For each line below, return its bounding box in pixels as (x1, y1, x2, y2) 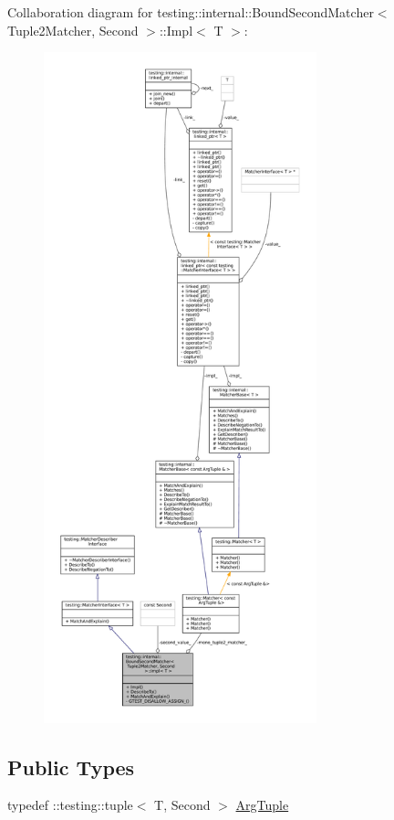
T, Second (154, 795, 211, 815)
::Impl (159, 20, 193, 39)
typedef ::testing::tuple (7, 795, 133, 815)
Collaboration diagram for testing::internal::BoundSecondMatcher (7, 3, 374, 21)
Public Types (7, 752, 135, 781)
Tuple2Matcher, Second (7, 20, 139, 39)
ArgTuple (235, 795, 289, 815)
